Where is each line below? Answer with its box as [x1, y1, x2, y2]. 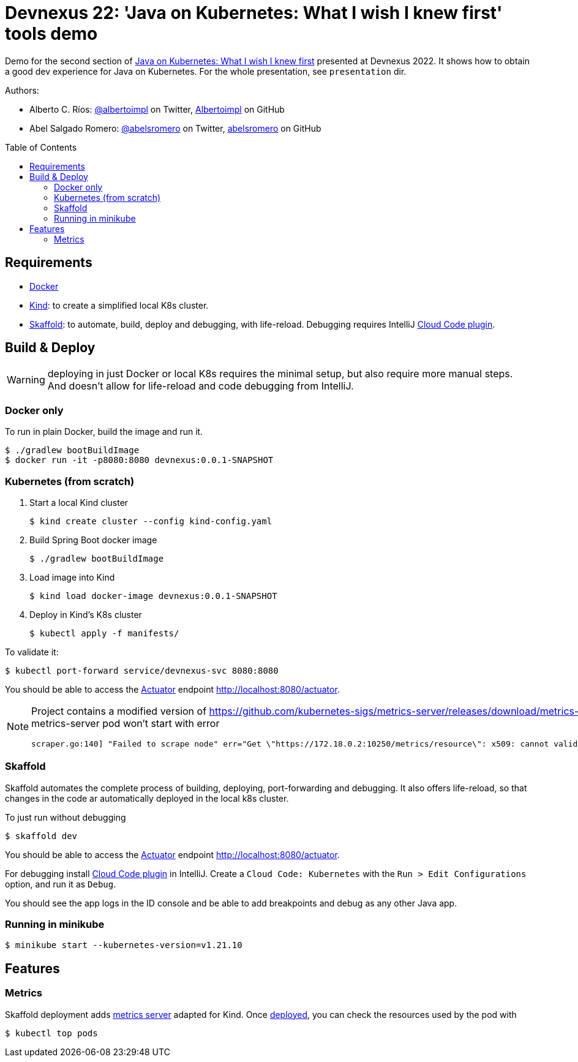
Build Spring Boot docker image [29, 534, 157, 545]
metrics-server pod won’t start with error [31, 717, 220, 729]
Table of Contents [5, 141, 77, 153]
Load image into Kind [29, 571, 115, 582]
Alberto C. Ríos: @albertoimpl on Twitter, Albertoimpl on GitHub [29, 104, 285, 115]
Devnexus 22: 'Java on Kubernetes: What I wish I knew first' [5, 2, 503, 23]
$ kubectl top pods [5, 1028, 98, 1038]
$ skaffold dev [5, 830, 78, 841]
